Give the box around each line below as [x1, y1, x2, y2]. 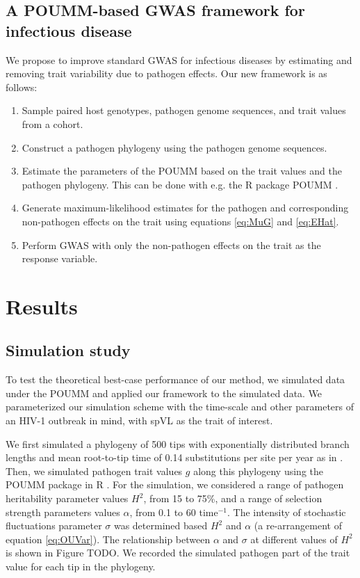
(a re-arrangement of [254, 518, 342, 533]
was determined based [113, 518, 208, 533]
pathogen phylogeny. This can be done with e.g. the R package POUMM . [22, 177, 338, 191]
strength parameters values [6, 504, 120, 519]
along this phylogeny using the [193, 463, 323, 478]
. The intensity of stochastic [227, 504, 346, 519]
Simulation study [6, 339, 131, 361]
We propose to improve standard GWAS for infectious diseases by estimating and [6, 52, 352, 67]
